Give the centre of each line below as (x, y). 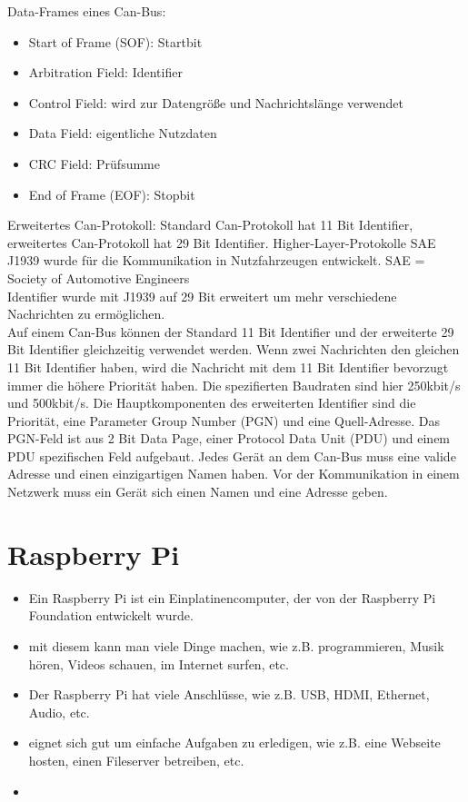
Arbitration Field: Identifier (105, 72)
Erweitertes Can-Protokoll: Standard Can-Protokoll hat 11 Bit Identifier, (210, 225)
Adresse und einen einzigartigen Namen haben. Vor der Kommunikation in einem (234, 474)
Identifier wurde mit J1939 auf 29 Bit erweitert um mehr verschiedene (202, 296)
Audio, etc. (59, 712)
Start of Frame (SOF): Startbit (115, 41)
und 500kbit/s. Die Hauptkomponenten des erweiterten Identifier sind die (212, 403)
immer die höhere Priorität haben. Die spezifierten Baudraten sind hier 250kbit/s (234, 385)
